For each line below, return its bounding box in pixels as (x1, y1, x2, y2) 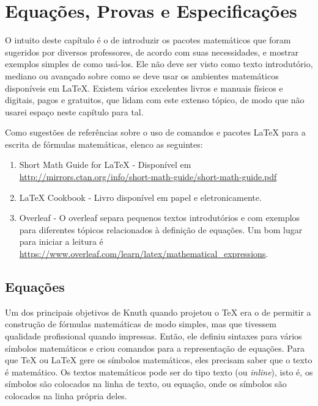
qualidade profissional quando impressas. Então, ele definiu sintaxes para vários (5, 330, 302, 343)
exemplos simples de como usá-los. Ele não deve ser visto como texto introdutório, (5, 57, 313, 70)
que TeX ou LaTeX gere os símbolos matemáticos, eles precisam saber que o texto (5, 353, 312, 366)
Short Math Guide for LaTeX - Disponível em (19, 158, 191, 171)
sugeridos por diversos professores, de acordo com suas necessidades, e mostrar (5, 45, 299, 58)
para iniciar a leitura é (19, 235, 103, 248)
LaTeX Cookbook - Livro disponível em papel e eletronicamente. (19, 190, 262, 203)
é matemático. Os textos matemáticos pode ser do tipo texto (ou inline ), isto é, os (5, 365, 313, 378)
